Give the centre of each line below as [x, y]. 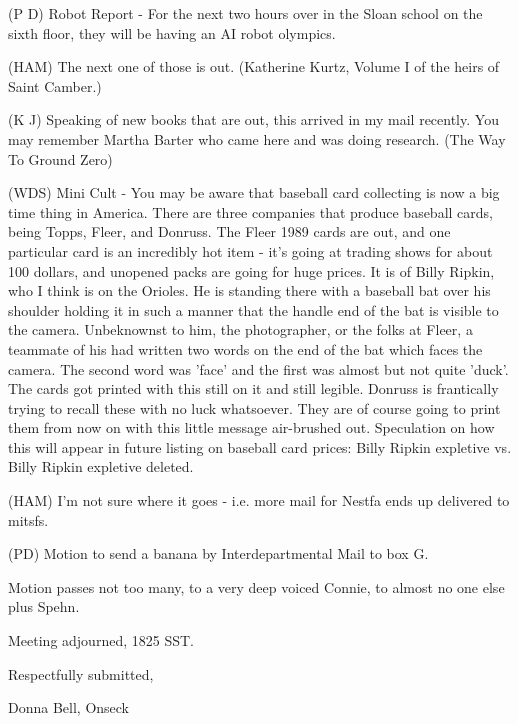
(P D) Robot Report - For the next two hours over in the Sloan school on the [245, 13]
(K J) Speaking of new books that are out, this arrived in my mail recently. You [253, 119]
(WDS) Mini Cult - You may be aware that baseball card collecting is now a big [254, 192]
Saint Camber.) [55, 85]
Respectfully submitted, [81, 673]
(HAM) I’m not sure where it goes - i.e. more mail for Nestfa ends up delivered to [259, 500]
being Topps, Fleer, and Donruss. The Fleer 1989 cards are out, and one [229, 231]
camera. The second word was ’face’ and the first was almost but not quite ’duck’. [258, 368]
